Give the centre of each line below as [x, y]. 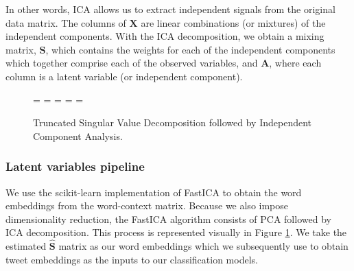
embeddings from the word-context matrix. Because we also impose [147, 205]
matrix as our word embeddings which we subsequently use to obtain [203, 246]
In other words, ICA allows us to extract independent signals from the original [170, 9]
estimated [26, 246]
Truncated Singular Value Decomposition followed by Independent [173, 122]
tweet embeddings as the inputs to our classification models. [132, 259]
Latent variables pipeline [75, 166]
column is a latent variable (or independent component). [124, 76]
